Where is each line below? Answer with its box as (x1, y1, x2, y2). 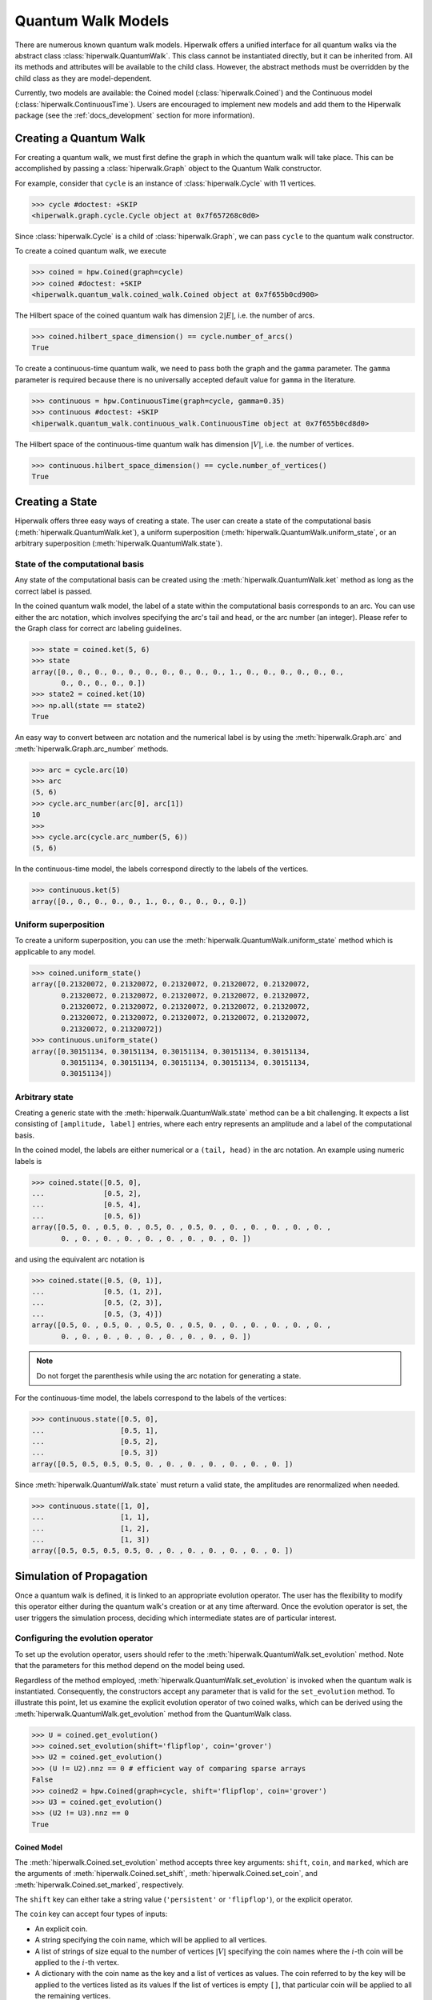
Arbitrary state (14, 1091, 74, 1102)
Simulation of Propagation (14, 1569, 148, 1583)
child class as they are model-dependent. (14, 73, 152, 83)
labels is (14, 1156, 42, 1166)
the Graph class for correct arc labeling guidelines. (14, 623, 182, 633)
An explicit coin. (34, 1924, 88, 1934)
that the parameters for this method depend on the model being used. (14, 1661, 246, 1670)
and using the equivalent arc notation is (14, 1254, 146, 1264)
